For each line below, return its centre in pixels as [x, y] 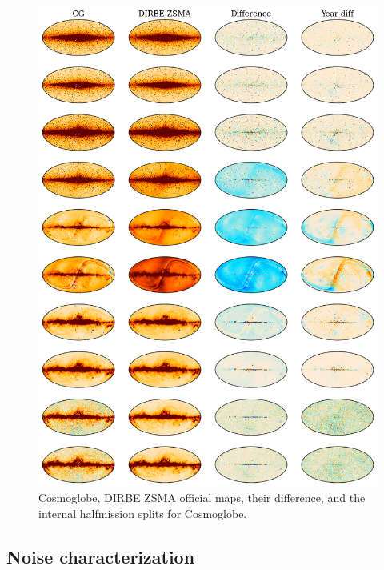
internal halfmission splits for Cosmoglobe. [143, 513]
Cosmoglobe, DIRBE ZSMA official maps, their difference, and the [202, 498]
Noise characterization [101, 556]
